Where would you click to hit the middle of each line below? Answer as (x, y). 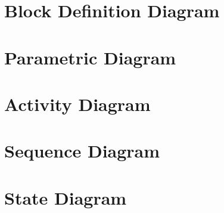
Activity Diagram (77, 104)
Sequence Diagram (82, 151)
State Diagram (66, 197)
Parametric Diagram (90, 57)
